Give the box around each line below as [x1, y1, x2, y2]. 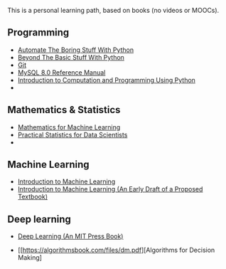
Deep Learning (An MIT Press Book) [17, 232, 124, 241]
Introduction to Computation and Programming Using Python [17, 75, 195, 84]
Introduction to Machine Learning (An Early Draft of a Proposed [17, 185, 203, 194]
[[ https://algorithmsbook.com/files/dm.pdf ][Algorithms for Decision [17, 246, 215, 255]
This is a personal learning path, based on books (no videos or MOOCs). [7, 6, 220, 14]
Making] [17, 253, 43, 262]
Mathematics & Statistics [7, 104, 121, 116]
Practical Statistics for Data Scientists [17, 130, 128, 139]
